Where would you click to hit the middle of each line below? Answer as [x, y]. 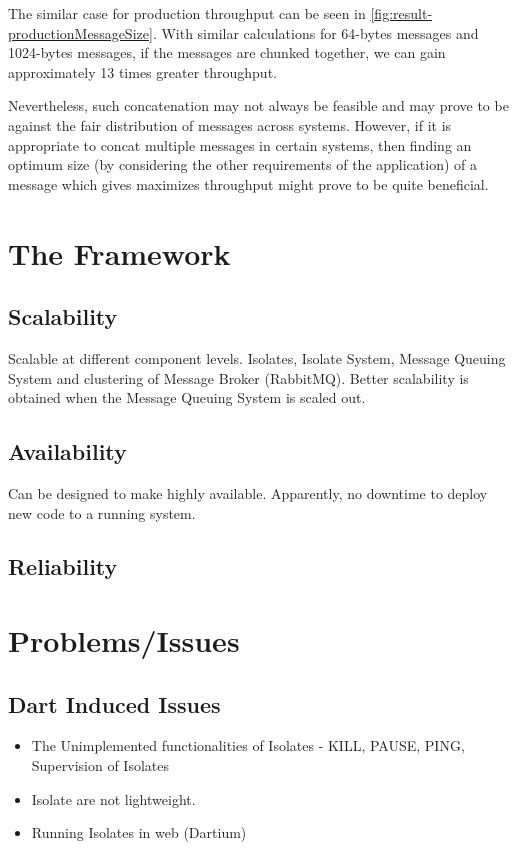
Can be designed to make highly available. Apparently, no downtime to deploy [248, 492]
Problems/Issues [124, 640]
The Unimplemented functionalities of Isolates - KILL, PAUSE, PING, [248, 745]
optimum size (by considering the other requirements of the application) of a [242, 164]
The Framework [119, 252]
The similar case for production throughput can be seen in [187, 13]
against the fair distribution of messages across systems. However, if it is [230, 124]
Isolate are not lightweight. [113, 798]
